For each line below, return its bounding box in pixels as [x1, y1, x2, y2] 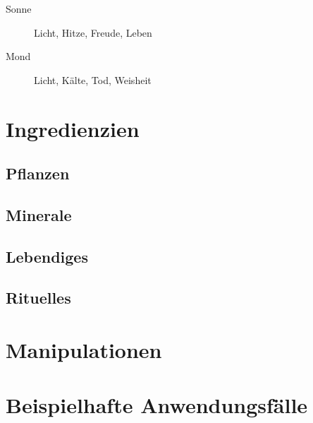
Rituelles [6, 287, 71, 309]
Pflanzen [6, 162, 70, 184]
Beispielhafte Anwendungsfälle [6, 391, 308, 419]
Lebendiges [6, 245, 88, 267]
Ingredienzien [6, 114, 140, 143]
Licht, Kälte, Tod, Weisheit [34, 72, 152, 87]
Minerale [6, 203, 72, 225]
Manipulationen [6, 335, 162, 364]
